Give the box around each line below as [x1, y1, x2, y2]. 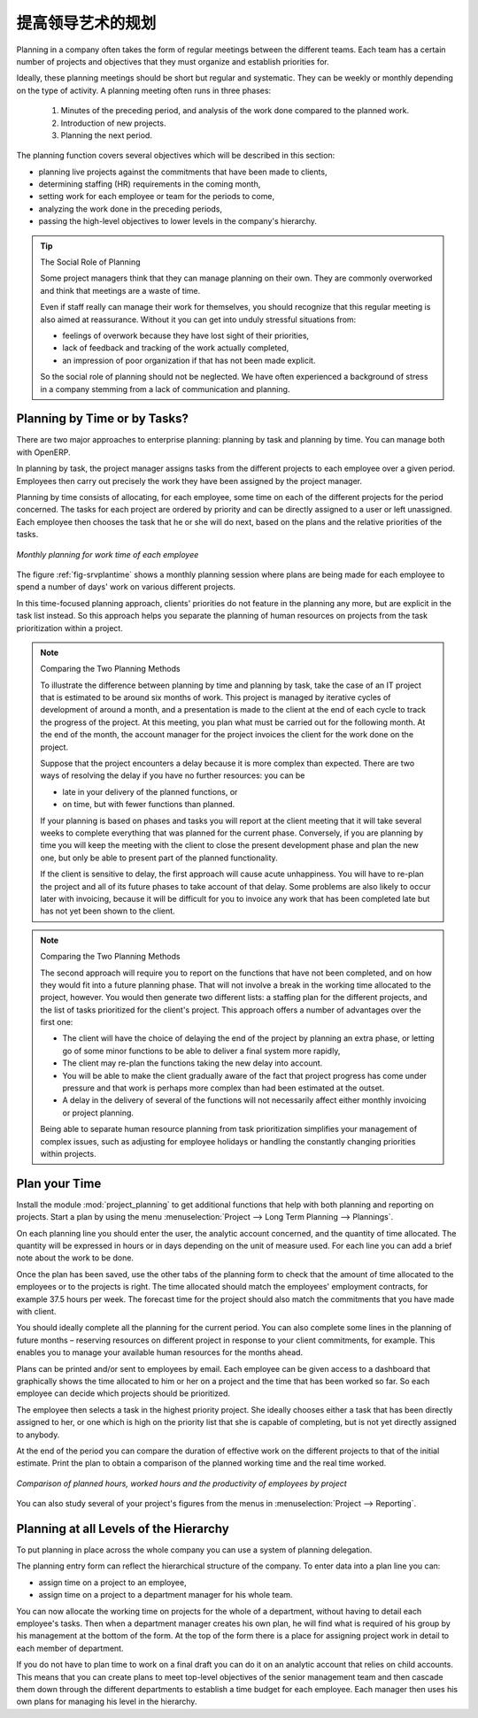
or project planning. [62, 1107, 135, 1118]
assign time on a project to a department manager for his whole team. [38, 1590, 293, 1600]
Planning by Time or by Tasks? [16, 412, 189, 427]
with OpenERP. [16, 447, 71, 458]
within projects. [40, 1148, 96, 1159]
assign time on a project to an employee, [38, 1576, 187, 1588]
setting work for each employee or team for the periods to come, [38, 191, 274, 202]
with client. [16, 1306, 57, 1316]
